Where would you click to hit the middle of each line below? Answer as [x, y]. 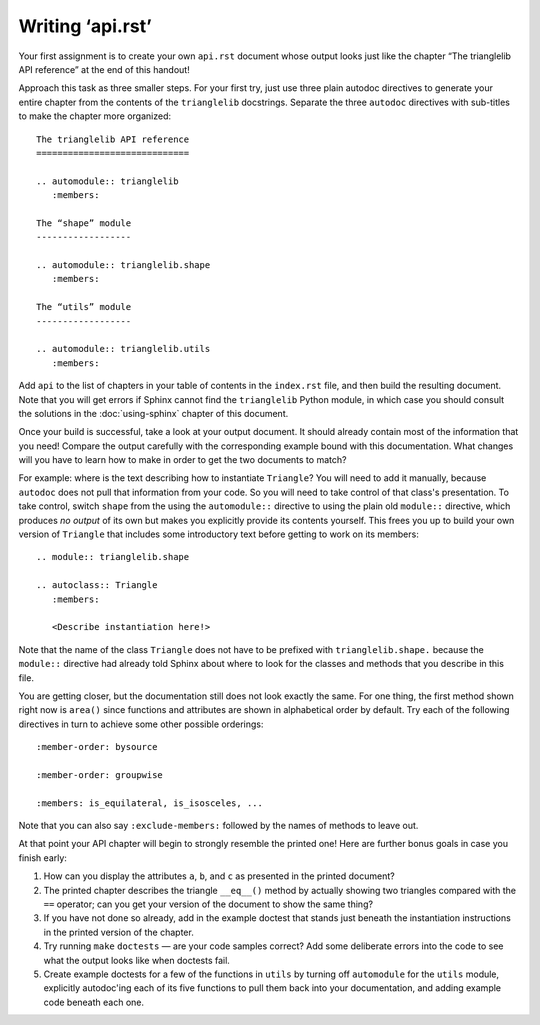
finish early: [42, 857]
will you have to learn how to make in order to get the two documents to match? [182, 460]
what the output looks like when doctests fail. [136, 960]
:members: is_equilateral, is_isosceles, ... [150, 803]
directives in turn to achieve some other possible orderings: [141, 724]
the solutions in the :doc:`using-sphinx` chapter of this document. [153, 413]
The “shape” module [84, 223]
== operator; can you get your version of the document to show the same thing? [208, 904]
